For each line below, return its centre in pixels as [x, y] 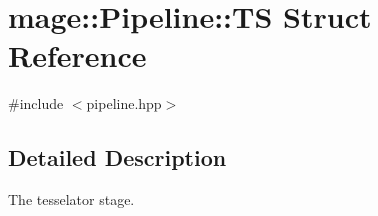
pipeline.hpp [124, 103]
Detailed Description [117, 157]
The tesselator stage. [71, 199]
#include [36, 103]
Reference [77, 55]
